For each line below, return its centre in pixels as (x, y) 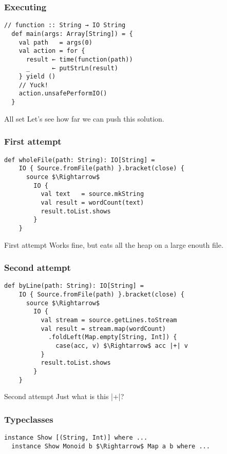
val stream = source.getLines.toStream (109, 320)
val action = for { (52, 51)
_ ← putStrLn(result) (72, 68)
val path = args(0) (55, 42)
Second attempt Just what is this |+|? (64, 396)
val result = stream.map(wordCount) (103, 329)
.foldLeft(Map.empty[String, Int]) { (112, 337)
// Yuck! (33, 85)
